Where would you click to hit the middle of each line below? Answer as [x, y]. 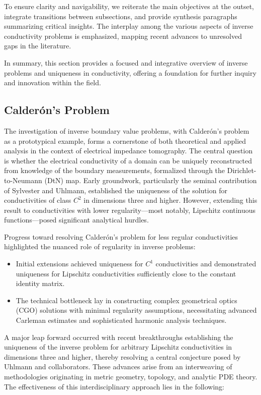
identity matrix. [40, 283]
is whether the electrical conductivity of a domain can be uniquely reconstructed [128, 160]
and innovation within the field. [53, 82]
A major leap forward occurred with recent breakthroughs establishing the [119, 337]
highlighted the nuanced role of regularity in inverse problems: [100, 246]
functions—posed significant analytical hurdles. [76, 220]
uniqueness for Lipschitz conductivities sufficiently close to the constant [126, 273]
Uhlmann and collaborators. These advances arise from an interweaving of [118, 366]
